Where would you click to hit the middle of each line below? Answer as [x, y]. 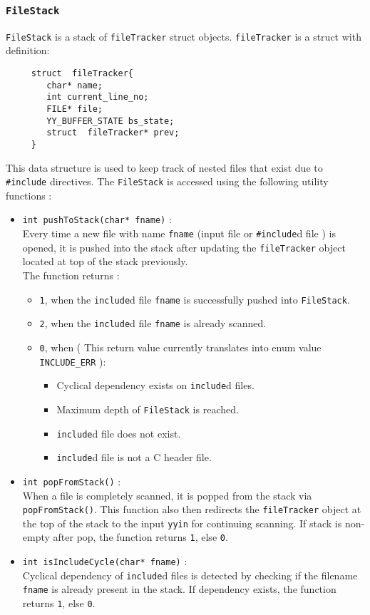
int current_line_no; [98, 97]
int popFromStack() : [72, 481]
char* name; [75, 85]
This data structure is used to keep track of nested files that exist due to [164, 167]
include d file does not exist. [119, 433]
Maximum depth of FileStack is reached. [148, 409]
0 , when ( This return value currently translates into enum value [180, 347]
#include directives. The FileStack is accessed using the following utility [167, 181]
